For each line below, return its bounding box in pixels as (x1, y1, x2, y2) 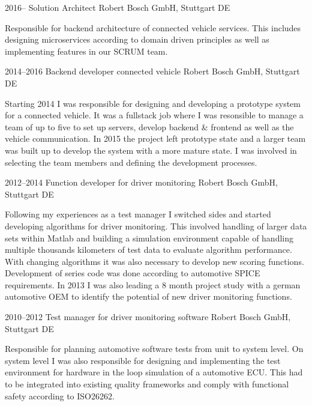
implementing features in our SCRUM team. (5, 44, 168, 57)
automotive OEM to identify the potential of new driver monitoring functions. (5, 290, 292, 303)
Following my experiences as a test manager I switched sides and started (5, 208, 271, 220)
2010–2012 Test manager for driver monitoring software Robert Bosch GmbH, (5, 311, 291, 323)
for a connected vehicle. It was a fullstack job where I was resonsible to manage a (5, 109, 304, 121)
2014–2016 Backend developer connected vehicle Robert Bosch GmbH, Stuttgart (5, 65, 300, 77)
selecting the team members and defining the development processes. (5, 156, 257, 168)
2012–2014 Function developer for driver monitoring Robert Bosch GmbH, (5, 176, 278, 189)
